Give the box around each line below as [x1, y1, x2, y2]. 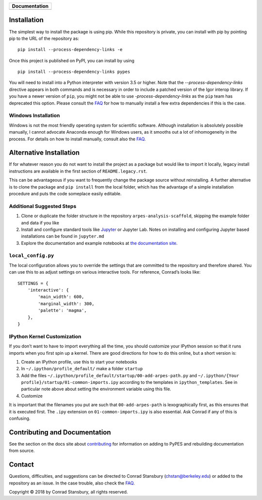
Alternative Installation [9, 149, 80, 157]
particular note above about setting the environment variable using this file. [21, 386, 172, 392]
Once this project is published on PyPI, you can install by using [9, 57, 134, 63]
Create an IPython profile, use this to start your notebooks [21, 359, 137, 364]
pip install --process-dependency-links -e [17, 47, 123, 52]
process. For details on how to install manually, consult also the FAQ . [9, 136, 146, 142]
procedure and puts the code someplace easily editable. [9, 191, 122, 197]
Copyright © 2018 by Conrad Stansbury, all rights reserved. [9, 489, 128, 495]
